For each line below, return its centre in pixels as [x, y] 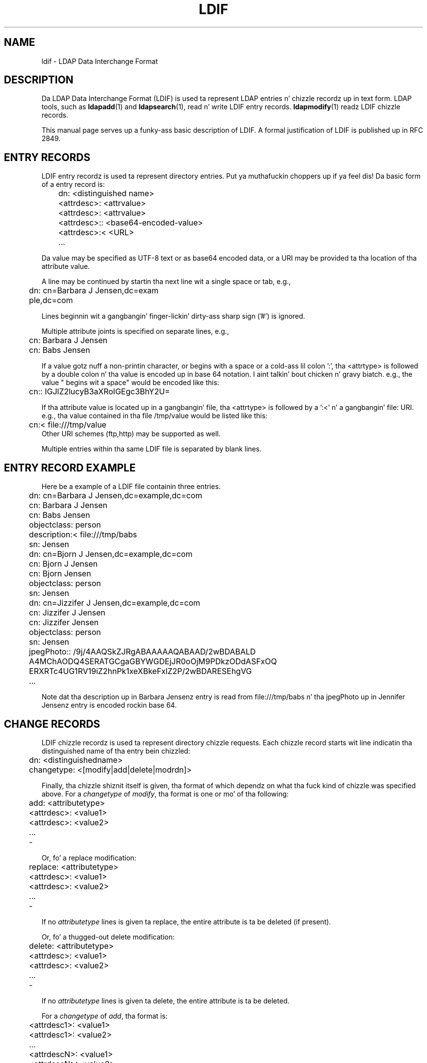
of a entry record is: [73, 184]
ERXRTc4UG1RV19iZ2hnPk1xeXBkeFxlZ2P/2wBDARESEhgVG [140, 671]
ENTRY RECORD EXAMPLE [70, 468]
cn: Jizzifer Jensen [64, 623]
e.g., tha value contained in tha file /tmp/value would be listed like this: [155, 416]
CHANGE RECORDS [52, 724]
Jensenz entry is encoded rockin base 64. [109, 705]
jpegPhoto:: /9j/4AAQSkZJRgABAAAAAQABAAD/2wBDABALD [142, 652]
